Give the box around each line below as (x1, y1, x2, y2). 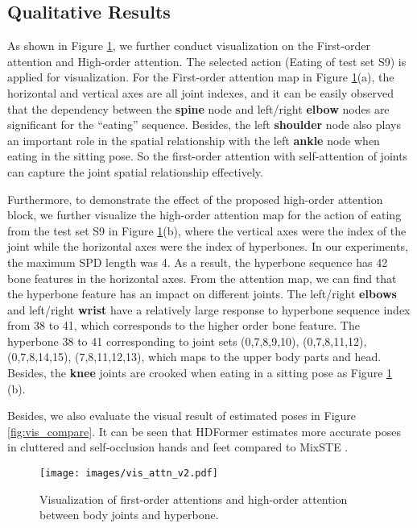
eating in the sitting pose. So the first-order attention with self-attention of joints (7, 148, 408, 164)
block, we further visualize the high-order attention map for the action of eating (7, 206, 402, 223)
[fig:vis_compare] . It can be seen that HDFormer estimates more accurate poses (7, 422, 402, 439)
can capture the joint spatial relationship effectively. (7, 163, 263, 180)
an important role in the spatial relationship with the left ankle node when (7, 131, 380, 148)
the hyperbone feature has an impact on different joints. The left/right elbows (7, 285, 397, 302)
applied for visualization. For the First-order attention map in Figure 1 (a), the (7, 69, 394, 85)
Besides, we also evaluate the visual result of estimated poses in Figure (7, 407, 357, 424)
